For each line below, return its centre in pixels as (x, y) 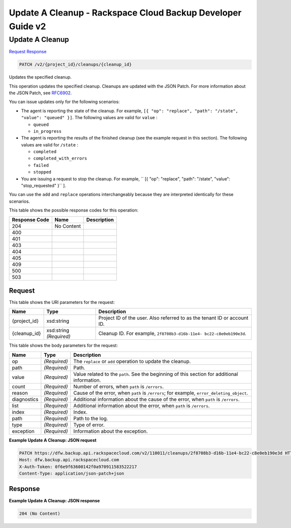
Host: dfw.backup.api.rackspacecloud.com (69, 460)
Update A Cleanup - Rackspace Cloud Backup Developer (125, 13)
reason (20, 393)
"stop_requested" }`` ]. (44, 186)
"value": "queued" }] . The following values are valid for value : (89, 118)
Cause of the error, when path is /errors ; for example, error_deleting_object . (161, 393)
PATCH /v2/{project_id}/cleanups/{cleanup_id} (75, 65)
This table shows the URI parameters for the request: (62, 302)
